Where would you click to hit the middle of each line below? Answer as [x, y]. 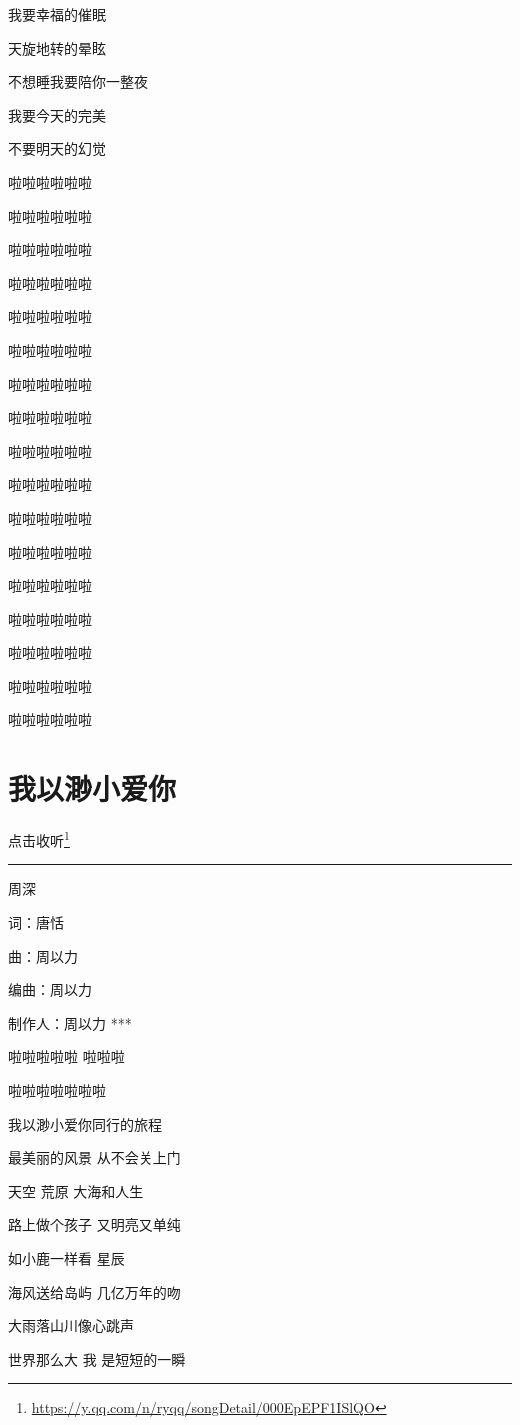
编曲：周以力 [50, 989]
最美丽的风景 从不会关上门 [94, 1157]
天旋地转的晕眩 [57, 47]
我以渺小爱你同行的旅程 [85, 1123]
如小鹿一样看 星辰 [66, 1257]
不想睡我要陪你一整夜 [78, 81]
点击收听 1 [39, 838]
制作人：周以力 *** [70, 1022]
